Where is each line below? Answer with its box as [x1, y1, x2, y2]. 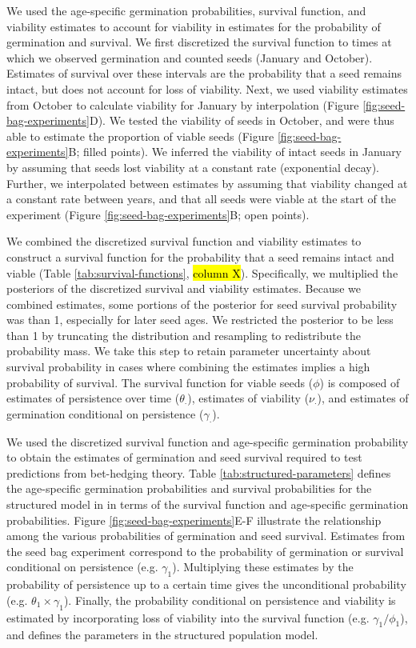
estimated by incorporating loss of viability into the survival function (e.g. [6, 609, 370, 626]
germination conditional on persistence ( [6, 405, 204, 422]
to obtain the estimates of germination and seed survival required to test [6, 449, 362, 466]
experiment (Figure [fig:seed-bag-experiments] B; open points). [6, 206, 310, 222]
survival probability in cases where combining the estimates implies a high [6, 358, 370, 375]
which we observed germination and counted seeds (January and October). [6, 49, 373, 66]
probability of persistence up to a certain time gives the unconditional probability [6, 576, 406, 593]
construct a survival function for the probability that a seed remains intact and [6, 248, 394, 265]
